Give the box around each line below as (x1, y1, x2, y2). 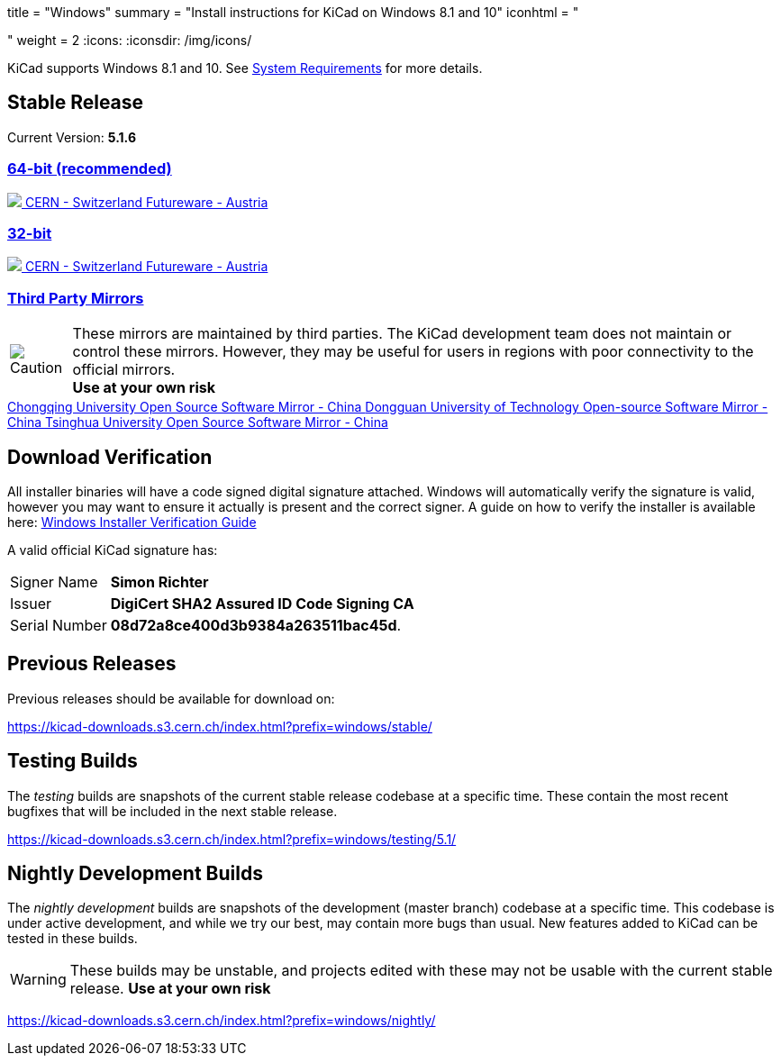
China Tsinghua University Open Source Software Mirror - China (7, 414, 388, 431)
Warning (10, 970, 67, 989)
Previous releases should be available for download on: (7, 690, 335, 706)
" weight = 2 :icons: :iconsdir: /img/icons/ (7, 32, 252, 48)
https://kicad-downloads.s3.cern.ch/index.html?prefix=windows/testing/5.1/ (7, 831, 457, 847)
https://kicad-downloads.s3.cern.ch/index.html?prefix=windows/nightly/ (7, 1013, 436, 1029)
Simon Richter (110, 572, 209, 591)
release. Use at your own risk (69, 979, 271, 998)
